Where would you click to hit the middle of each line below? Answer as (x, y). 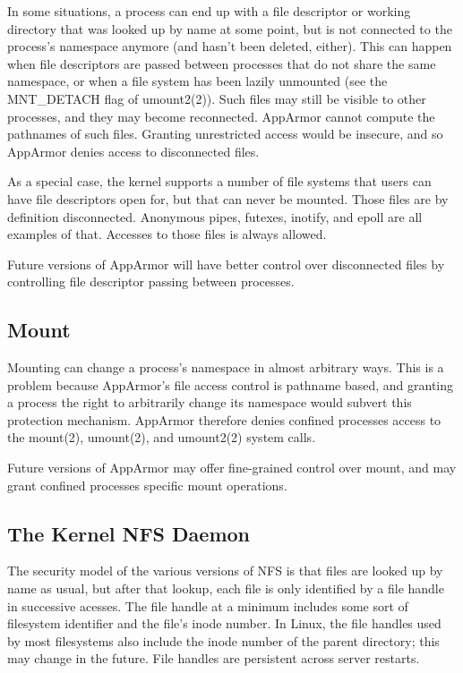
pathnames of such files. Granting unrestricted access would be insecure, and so (225, 134)
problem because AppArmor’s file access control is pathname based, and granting (231, 384)
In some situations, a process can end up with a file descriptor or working (209, 11)
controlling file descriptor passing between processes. (151, 281)
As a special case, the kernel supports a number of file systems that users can (219, 181)
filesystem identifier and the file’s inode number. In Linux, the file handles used (224, 623)
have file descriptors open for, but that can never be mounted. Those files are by (228, 198)
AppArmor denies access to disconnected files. (133, 151)
